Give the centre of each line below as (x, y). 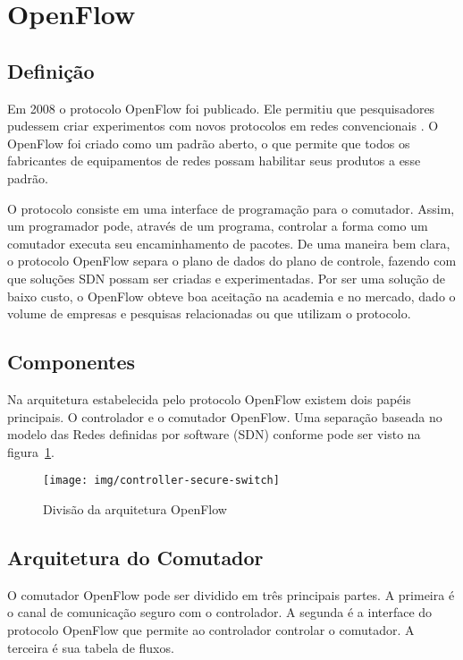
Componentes (72, 362)
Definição (51, 70)
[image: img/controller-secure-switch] (161, 481)
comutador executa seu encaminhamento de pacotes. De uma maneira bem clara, (229, 243)
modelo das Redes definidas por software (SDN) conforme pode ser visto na (214, 434)
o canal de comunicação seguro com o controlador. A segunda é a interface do (220, 612)
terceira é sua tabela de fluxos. (91, 647)
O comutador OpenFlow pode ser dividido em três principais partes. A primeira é (231, 594)
